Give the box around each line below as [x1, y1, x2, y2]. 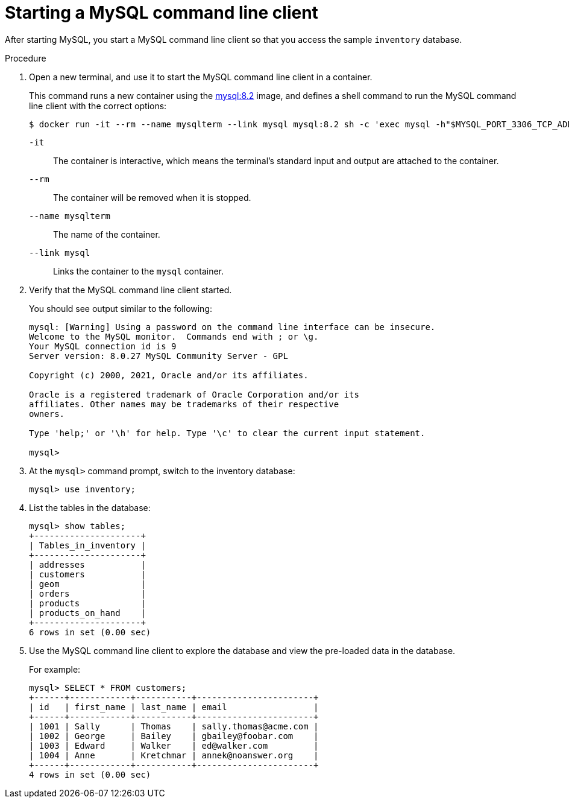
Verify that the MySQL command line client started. [29, 284, 232, 295]
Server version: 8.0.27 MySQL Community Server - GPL [29, 351, 288, 361]
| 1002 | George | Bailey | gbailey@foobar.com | [29, 731, 319, 741]
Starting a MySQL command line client [5, 2, 318, 23]
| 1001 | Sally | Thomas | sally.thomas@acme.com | [29, 721, 319, 731]
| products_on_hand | [29, 608, 146, 618]
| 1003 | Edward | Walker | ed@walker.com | [29, 740, 319, 751]
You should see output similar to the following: [29, 303, 213, 314]
